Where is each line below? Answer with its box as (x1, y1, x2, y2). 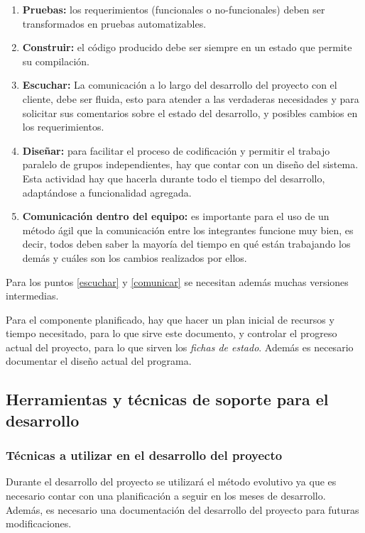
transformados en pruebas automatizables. (22, 16, 207, 31)
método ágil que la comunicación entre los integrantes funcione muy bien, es (22, 222, 354, 237)
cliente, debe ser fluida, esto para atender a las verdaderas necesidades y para (22, 91, 359, 106)
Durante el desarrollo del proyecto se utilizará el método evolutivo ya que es (6, 474, 337, 489)
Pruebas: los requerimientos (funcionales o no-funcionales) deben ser (22, 2, 325, 16)
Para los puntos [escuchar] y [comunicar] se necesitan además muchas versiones (6, 274, 349, 289)
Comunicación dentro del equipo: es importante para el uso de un (22, 209, 329, 224)
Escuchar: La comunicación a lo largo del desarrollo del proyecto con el (22, 77, 337, 92)
